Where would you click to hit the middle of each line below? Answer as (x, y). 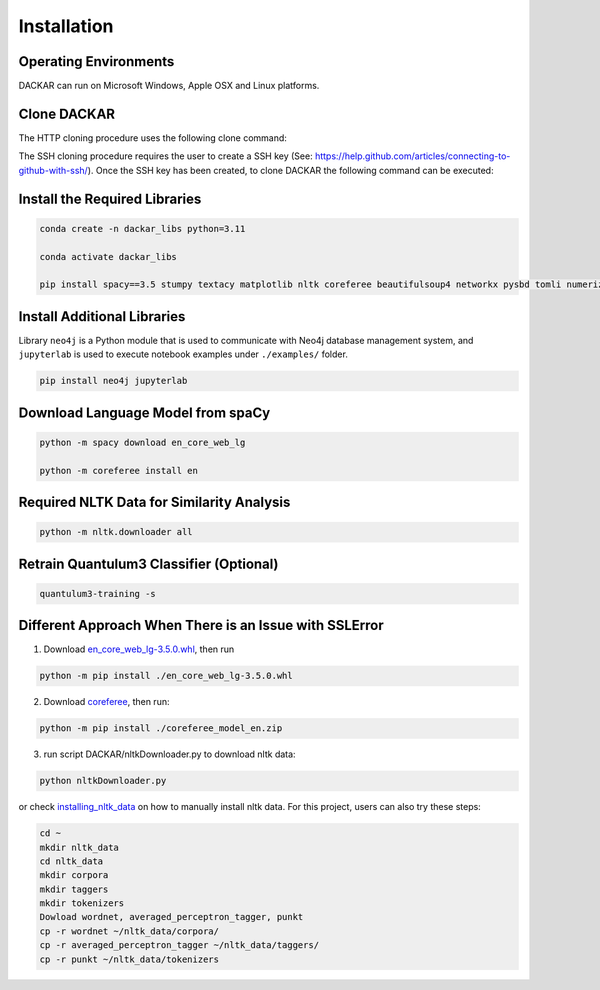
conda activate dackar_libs (108, 256)
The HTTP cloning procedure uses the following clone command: (152, 137)
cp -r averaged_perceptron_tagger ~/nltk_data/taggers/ (179, 945)
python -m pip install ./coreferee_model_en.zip (161, 728)
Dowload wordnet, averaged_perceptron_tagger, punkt (171, 917)
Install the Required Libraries (110, 198)
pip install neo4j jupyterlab (113, 381)
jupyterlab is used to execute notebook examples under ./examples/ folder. (183, 354)
